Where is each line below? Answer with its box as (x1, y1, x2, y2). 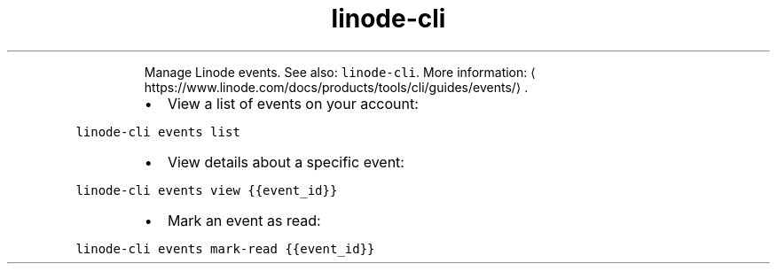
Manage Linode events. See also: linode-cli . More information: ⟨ (144, 64, 536, 80)
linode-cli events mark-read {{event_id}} (75, 241, 375, 256)
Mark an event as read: (167, 211, 321, 229)
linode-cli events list (75, 124, 240, 139)
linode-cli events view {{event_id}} (75, 182, 338, 197)
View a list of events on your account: (167, 94, 419, 112)
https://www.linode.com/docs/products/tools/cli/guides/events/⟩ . (144, 79, 529, 95)
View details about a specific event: (167, 152, 404, 171)
